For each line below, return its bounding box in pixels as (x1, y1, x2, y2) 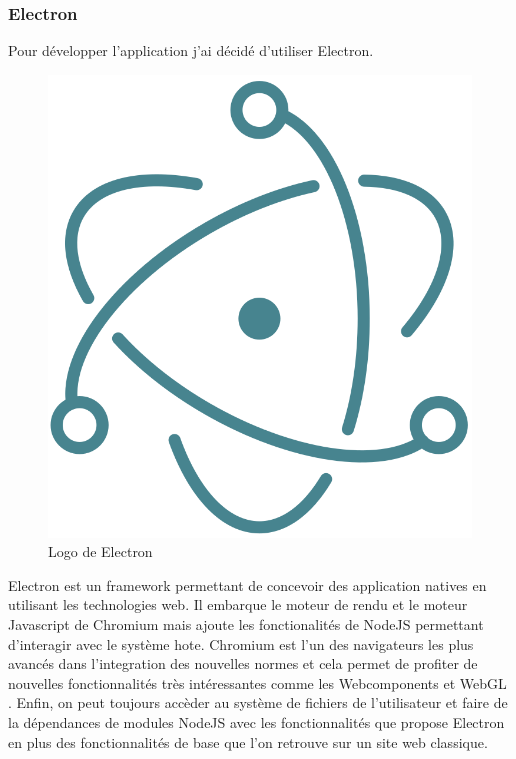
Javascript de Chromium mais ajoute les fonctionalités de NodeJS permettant (8, 614, 484, 635)
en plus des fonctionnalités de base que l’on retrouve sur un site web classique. (8, 731, 488, 752)
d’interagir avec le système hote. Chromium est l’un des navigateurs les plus (8, 633, 474, 654)
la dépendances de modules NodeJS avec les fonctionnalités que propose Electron (8, 712, 505, 733)
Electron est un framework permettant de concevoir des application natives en (8, 574, 487, 595)
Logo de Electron (48, 541, 153, 562)
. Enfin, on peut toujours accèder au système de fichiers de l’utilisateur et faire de (8, 692, 508, 713)
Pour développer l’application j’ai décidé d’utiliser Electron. (8, 40, 374, 61)
